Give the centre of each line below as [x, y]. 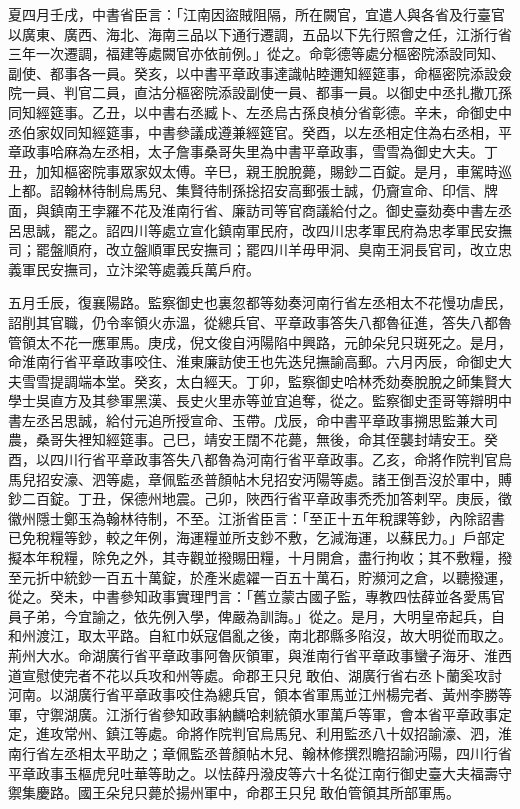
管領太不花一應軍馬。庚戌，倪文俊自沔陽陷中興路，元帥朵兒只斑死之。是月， [260, 341]
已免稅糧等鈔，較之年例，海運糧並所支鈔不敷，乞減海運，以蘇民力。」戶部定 [256, 537]
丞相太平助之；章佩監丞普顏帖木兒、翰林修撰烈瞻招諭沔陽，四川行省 [287, 752]
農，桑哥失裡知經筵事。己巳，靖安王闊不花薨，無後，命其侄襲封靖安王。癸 [253, 439]
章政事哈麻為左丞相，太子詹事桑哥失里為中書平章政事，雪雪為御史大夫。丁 [253, 151]
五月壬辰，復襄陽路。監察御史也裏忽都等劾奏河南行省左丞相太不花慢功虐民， [260, 302]
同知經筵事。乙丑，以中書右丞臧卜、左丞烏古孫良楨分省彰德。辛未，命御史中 [260, 111]
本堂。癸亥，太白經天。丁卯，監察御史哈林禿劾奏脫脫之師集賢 [294, 380]
